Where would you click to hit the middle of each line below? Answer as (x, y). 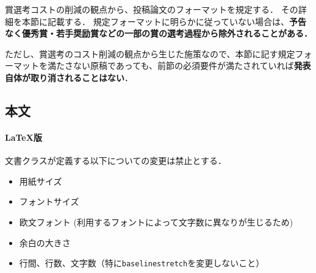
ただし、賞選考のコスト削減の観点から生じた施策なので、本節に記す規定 (150, 53)
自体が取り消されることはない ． (69, 77)
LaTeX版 (23, 137)
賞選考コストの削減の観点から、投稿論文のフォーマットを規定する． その (152, 9)
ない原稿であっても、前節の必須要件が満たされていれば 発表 (192, 66)
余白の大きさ (45, 242)
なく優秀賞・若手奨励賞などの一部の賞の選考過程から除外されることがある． (159, 33)
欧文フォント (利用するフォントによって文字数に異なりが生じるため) (156, 222)
